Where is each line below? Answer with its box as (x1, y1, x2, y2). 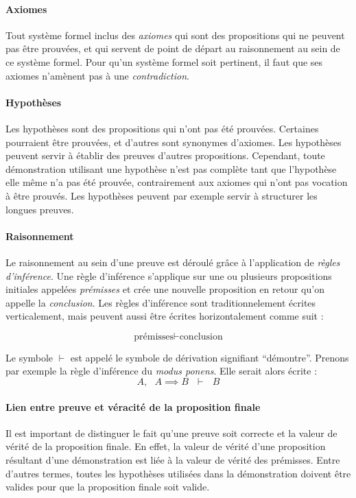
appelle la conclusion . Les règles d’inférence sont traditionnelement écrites (5, 295, 316, 309)
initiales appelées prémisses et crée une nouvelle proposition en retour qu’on (5, 282, 324, 296)
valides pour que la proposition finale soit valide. (5, 479, 210, 494)
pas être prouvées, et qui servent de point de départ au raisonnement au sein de (5, 41, 340, 56)
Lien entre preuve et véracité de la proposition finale (5, 399, 261, 414)
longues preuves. (5, 202, 74, 216)
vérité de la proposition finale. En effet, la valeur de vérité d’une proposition (5, 439, 326, 453)
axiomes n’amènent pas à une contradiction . (5, 68, 189, 82)
